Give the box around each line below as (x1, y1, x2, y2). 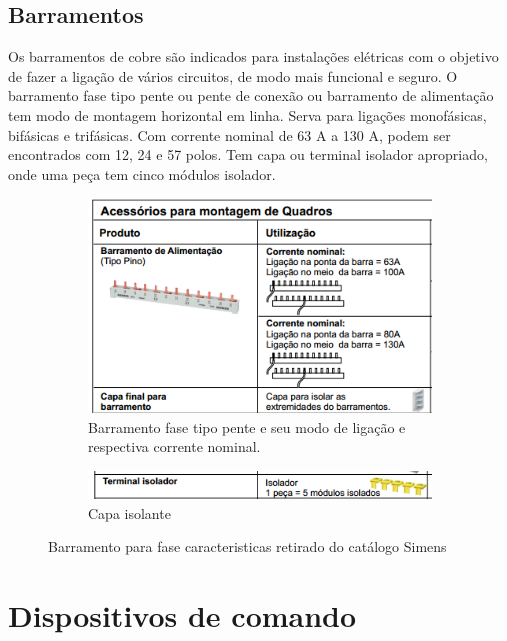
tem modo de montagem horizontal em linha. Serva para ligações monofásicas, (8, 104, 487, 125)
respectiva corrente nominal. (88, 436, 261, 457)
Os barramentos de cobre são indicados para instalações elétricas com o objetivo (8, 46, 499, 67)
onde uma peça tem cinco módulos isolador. (8, 163, 276, 184)
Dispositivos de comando (8, 594, 357, 635)
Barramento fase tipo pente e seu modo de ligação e (88, 416, 406, 437)
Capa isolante (88, 502, 171, 523)
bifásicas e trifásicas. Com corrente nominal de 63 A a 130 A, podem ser (8, 124, 451, 145)
